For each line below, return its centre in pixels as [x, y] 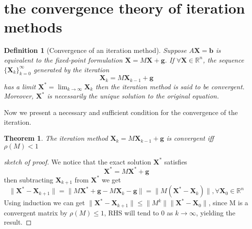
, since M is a [228, 203]
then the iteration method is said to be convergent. [170, 86]
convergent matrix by [36, 212]
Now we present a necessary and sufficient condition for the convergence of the [121, 112]
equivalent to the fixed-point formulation [63, 59]
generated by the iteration [72, 69]
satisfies [176, 161]
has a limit [20, 86]
